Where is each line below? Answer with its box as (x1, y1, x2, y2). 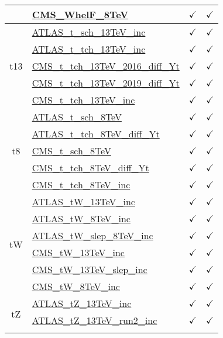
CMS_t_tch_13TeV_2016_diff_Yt (32, 59, 180, 73)
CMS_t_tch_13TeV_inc (32, 93, 135, 106)
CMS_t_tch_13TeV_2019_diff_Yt (32, 76, 180, 89)
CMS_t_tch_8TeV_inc (32, 178, 131, 191)
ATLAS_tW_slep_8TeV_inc (32, 229, 153, 242)
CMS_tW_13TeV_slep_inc (32, 263, 147, 276)
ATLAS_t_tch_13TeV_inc (32, 42, 146, 56)
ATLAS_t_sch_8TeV (32, 110, 122, 123)
